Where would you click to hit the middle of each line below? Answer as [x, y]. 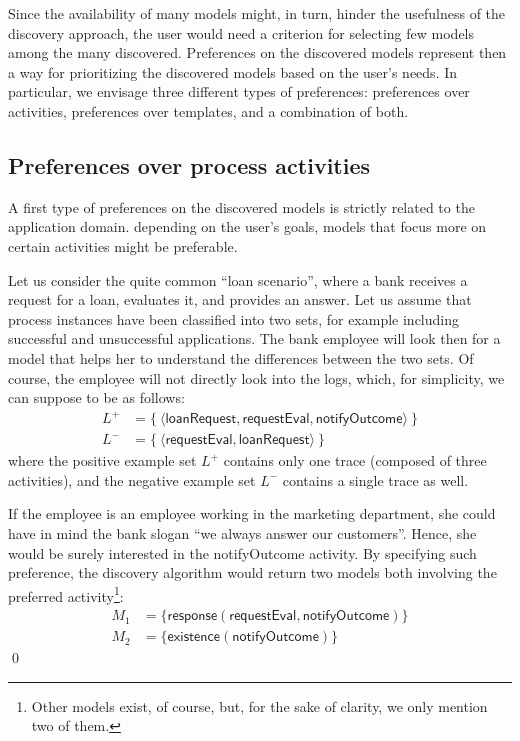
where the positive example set [102, 460]
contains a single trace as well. [375, 479]
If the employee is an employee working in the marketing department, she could [252, 513]
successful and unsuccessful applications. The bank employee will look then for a [254, 338]
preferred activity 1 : [66, 594]
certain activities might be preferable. [123, 245]
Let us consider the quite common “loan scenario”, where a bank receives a [238, 279]
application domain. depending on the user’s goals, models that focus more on [247, 226]
